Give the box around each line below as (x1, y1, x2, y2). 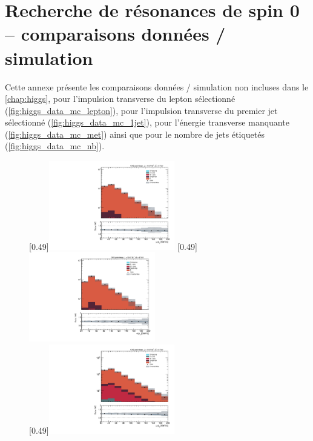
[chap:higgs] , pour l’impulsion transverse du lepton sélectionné (5, 92, 236, 105)
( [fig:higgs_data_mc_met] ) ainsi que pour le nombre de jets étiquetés (5, 127, 265, 140)
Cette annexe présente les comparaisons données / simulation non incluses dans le (5, 80, 309, 93)
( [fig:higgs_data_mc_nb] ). (5, 140, 105, 152)
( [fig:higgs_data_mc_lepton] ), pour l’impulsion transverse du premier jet (5, 104, 278, 116)
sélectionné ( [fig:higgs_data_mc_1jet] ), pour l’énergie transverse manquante (5, 116, 289, 129)
